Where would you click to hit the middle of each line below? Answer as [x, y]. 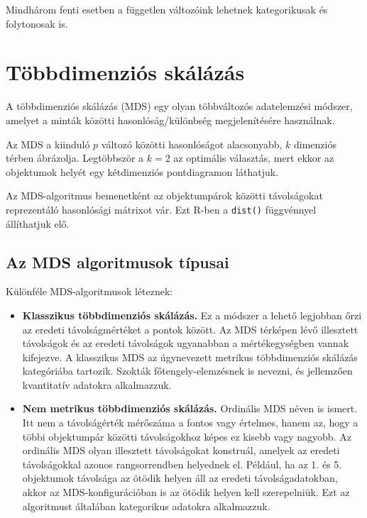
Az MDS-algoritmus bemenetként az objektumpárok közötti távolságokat [164, 195]
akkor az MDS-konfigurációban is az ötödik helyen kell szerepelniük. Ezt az [186, 492]
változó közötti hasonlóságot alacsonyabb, [192, 144]
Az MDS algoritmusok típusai [117, 261]
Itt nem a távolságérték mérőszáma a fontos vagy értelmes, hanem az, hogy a [190, 423]
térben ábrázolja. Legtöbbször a [75, 158]
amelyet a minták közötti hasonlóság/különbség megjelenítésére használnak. [170, 120]
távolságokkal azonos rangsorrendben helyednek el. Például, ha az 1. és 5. [182, 464]
